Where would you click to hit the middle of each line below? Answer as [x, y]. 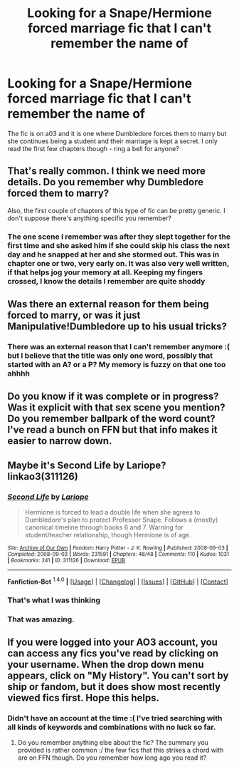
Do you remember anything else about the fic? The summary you [113, 743]
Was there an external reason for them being [108, 304]
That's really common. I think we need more [107, 171]
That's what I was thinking [54, 600]
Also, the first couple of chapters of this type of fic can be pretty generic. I [116, 210]
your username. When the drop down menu [106, 664]
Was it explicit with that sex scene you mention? [116, 408]
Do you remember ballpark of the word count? [111, 419]
